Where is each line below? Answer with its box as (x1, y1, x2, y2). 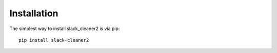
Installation (9, 8, 58, 19)
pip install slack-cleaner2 (18, 37, 89, 43)
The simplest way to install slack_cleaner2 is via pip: (9, 25, 120, 32)
